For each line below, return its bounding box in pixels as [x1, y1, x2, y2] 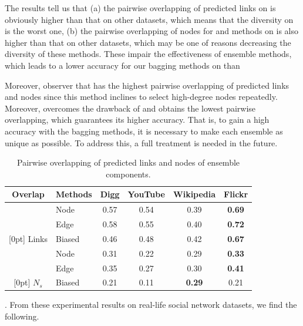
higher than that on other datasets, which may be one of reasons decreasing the [5, 36, 291, 48]
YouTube [127, 188, 166, 200]
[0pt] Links [9, 232, 48, 244]
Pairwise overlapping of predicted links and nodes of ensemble [17, 156, 240, 169]
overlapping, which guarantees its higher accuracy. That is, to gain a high [5, 113, 270, 126]
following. [5, 310, 39, 322]
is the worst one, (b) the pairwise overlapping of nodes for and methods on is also [5, 25, 299, 37]
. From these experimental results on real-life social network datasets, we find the [5, 298, 297, 311]
